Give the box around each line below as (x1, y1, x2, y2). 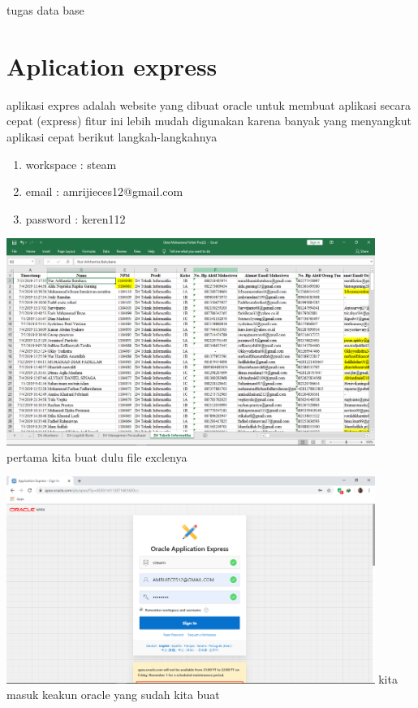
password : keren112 (25, 210, 126, 227)
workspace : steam (25, 155, 117, 172)
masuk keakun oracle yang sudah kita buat (6, 686, 220, 703)
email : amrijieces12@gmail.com (25, 183, 183, 200)
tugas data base (6, 2, 84, 18)
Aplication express (6, 49, 218, 82)
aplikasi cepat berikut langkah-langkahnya (6, 128, 218, 145)
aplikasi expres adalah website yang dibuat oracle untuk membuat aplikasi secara (6, 96, 411, 113)
